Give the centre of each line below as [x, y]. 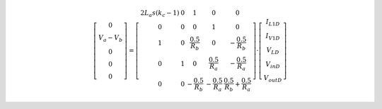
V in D [273, 65]
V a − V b [110, 38]
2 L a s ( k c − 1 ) [160, 13]
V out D [273, 79]
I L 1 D [273, 23]
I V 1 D [273, 37]
